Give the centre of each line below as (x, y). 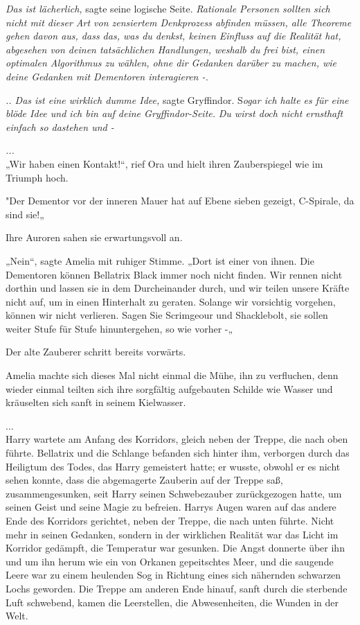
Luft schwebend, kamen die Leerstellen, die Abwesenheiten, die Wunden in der (172, 602)
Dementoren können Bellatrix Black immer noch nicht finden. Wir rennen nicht (174, 274)
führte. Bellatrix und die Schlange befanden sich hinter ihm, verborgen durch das (178, 453)
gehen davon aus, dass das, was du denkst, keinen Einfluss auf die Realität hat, (173, 36)
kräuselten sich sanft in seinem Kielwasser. (96, 402)
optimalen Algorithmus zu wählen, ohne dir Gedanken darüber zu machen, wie (171, 63)
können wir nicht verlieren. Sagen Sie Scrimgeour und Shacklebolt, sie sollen (167, 315)
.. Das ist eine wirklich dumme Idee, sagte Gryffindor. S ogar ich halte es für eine (177, 99)
